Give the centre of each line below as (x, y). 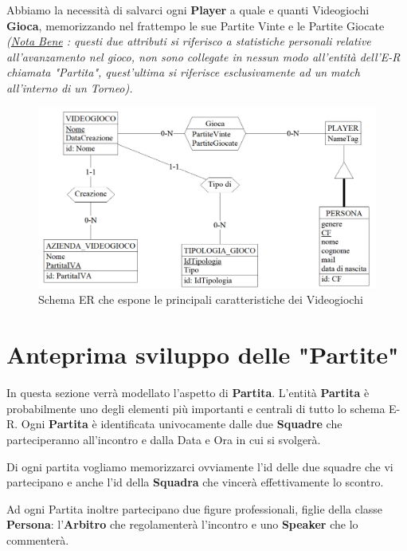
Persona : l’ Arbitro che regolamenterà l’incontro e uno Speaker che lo (182, 524)
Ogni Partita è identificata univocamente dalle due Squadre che (182, 424)
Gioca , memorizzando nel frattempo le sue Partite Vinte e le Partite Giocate (196, 25)
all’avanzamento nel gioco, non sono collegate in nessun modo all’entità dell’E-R (203, 56)
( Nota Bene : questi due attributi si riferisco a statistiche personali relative (189, 41)
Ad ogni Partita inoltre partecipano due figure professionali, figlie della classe (195, 508)
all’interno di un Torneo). (70, 87)
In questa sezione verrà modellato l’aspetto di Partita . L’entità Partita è (188, 393)
